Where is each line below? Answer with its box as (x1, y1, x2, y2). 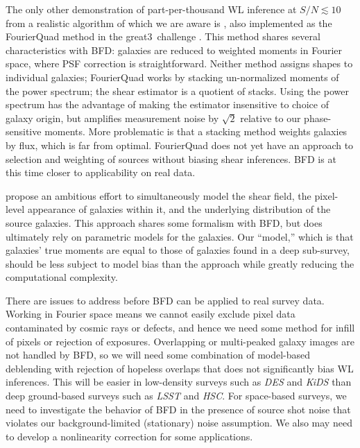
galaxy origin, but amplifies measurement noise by (6, 110, 219, 125)
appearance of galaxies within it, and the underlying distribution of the (27, 202, 331, 216)
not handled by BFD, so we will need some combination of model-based (6, 347, 311, 362)
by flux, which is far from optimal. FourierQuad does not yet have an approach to (6, 137, 354, 152)
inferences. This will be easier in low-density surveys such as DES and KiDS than (6, 374, 352, 389)
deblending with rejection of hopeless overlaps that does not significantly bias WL (6, 361, 354, 375)
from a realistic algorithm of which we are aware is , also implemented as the (6, 15, 332, 30)
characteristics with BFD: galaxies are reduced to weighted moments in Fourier (6, 42, 343, 57)
